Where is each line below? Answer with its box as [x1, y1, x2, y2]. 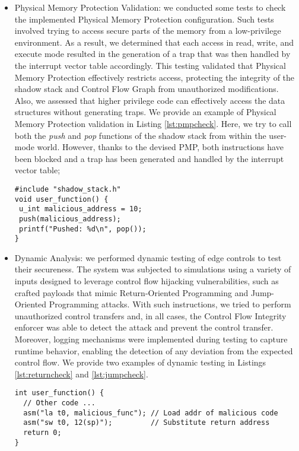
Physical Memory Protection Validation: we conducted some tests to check [14, 1, 286, 13]
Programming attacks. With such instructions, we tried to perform [49, 298, 291, 310]
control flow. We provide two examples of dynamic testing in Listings [14, 356, 266, 369]
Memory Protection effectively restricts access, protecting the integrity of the [14, 71, 295, 83]
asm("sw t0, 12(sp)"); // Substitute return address [23, 418, 270, 427]
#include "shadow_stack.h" [14, 185, 121, 193]
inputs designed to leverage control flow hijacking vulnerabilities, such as [14, 275, 279, 287]
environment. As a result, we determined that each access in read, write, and [14, 36, 294, 48]
